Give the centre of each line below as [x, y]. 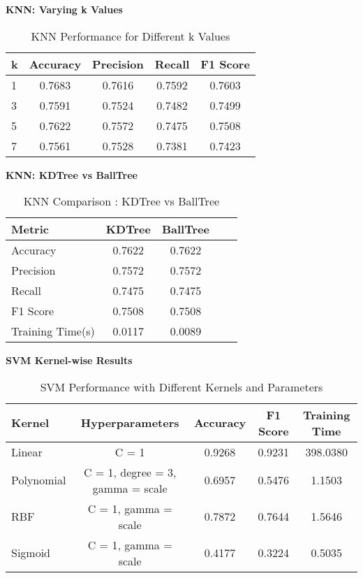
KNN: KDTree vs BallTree [72, 174]
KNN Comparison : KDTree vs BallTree [121, 201]
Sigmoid [31, 553]
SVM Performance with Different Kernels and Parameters [181, 386]
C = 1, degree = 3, [130, 472]
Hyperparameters [130, 423]
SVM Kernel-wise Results [69, 360]
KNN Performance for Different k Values [131, 36]
